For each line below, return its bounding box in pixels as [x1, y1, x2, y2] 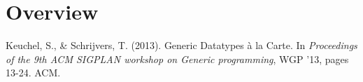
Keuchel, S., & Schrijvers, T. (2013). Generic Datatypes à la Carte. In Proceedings [6, 38, 357, 53]
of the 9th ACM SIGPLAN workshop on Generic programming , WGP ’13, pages [6, 51, 349, 66]
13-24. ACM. [6, 65, 61, 80]
